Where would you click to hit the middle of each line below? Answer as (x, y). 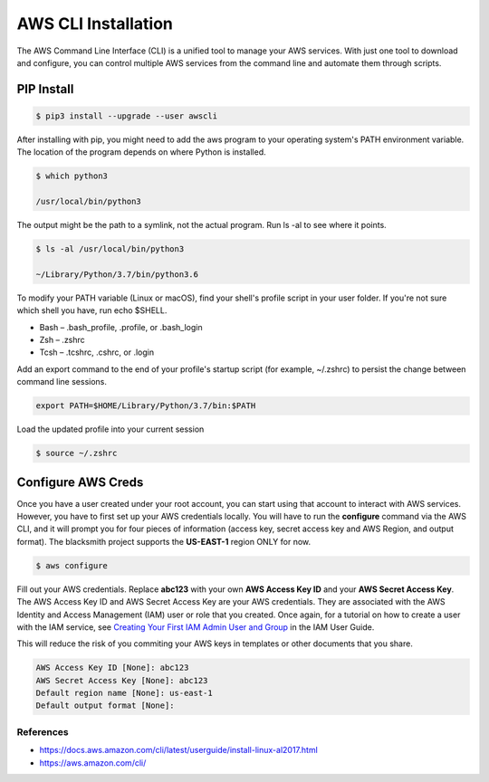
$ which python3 (72, 176)
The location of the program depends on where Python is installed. (141, 152)
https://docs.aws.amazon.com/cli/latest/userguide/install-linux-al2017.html (179, 750)
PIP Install (45, 89)
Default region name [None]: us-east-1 (124, 693)
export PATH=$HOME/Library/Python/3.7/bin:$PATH (146, 406)
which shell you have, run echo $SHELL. (92, 310)
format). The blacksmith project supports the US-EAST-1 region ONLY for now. (164, 541)
